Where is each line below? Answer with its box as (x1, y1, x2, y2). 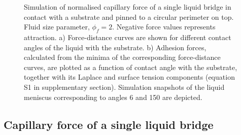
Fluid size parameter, (24, 21, 90, 32)
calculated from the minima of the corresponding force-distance (24, 52, 221, 62)
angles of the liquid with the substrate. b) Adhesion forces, (24, 42, 206, 52)
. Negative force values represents (112, 21, 216, 32)
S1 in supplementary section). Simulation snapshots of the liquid (24, 81, 225, 92)
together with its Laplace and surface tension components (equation (24, 72, 235, 82)
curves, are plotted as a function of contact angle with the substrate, (24, 61, 237, 72)
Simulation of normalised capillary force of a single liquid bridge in (24, 2, 231, 12)
